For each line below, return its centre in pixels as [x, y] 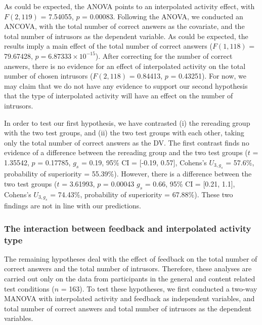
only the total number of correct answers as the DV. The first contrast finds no [127, 142]
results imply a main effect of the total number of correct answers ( [108, 46]
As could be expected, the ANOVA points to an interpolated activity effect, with [129, 6]
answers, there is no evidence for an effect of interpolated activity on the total [125, 66]
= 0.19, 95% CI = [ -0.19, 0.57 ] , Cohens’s [144, 162]
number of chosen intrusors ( [49, 76]
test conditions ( [29, 288]
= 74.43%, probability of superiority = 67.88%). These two [142, 194]
